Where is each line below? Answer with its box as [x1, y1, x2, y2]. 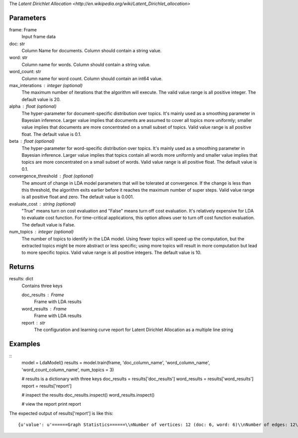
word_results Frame [21, 306, 67, 312]
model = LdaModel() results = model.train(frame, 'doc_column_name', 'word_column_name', [21, 360, 210, 366]
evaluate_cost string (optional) [9, 201, 76, 207]
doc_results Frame [21, 292, 64, 298]
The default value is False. [21, 221, 75, 227]
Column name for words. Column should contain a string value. [21, 61, 151, 67]
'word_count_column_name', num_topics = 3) [21, 366, 114, 373]
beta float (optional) [9, 138, 55, 144]
